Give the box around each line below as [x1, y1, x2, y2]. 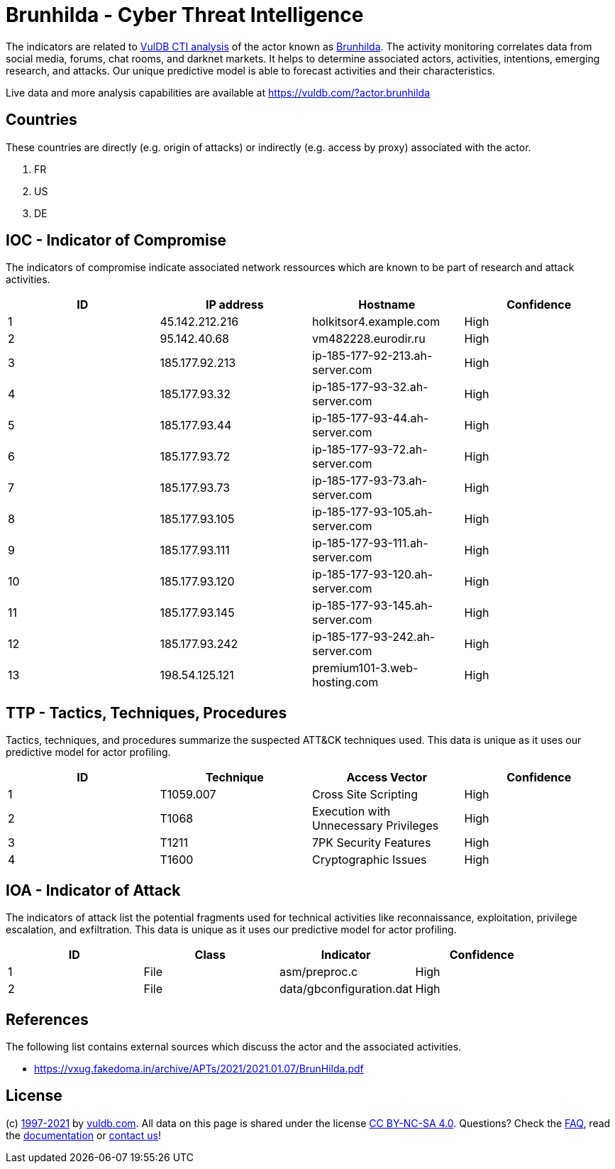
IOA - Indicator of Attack [6, 881, 181, 899]
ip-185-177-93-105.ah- [312, 505, 433, 520]
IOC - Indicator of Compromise [6, 231, 226, 250]
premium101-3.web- [312, 661, 419, 676]
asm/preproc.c [279, 965, 358, 979]
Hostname [358, 297, 416, 312]
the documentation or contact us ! [6, 1129, 161, 1141]
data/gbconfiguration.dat [279, 982, 413, 997]
